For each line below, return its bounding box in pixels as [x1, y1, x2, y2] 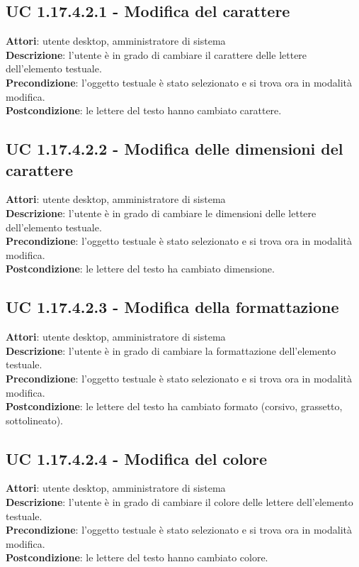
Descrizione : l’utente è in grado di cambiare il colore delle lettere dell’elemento [6, 495, 353, 510]
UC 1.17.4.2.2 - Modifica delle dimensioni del [6, 138, 343, 160]
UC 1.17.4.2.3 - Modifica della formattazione [6, 296, 339, 318]
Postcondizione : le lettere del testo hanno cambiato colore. [6, 550, 268, 565]
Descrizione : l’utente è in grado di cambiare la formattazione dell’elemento [6, 343, 336, 358]
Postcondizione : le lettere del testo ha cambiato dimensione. [6, 261, 275, 276]
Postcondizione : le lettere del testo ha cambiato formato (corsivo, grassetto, [6, 399, 343, 414]
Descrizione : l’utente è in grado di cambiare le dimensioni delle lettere [6, 205, 317, 220]
